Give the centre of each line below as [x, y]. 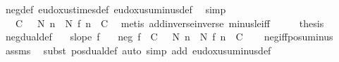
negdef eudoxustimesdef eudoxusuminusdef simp [116, 9]
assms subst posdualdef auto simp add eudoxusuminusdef [138, 50]
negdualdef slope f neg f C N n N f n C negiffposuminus [169, 37]
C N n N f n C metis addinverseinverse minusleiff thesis [169, 23]
